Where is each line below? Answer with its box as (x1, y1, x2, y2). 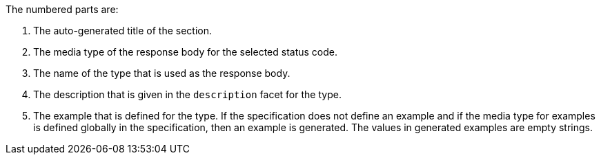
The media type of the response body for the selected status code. (33, 46, 337, 58)
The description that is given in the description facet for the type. (33, 89, 342, 100)
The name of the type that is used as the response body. (33, 67, 290, 79)
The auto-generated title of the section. (33, 25, 212, 36)
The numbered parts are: (6, 3, 119, 15)
